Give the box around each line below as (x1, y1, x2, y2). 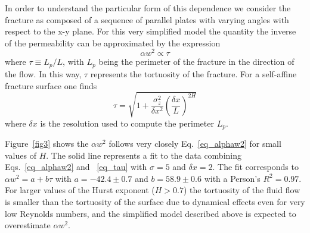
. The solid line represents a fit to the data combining (46, 149, 242, 161)
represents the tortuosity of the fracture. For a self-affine (90, 67, 297, 80)
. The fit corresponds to (212, 160, 299, 173)
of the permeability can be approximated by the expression (5, 36, 221, 49)
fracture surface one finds (5, 79, 97, 92)
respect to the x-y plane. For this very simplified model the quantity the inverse (5, 25, 296, 37)
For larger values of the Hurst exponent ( (5, 184, 155, 196)
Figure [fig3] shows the (5, 137, 89, 150)
